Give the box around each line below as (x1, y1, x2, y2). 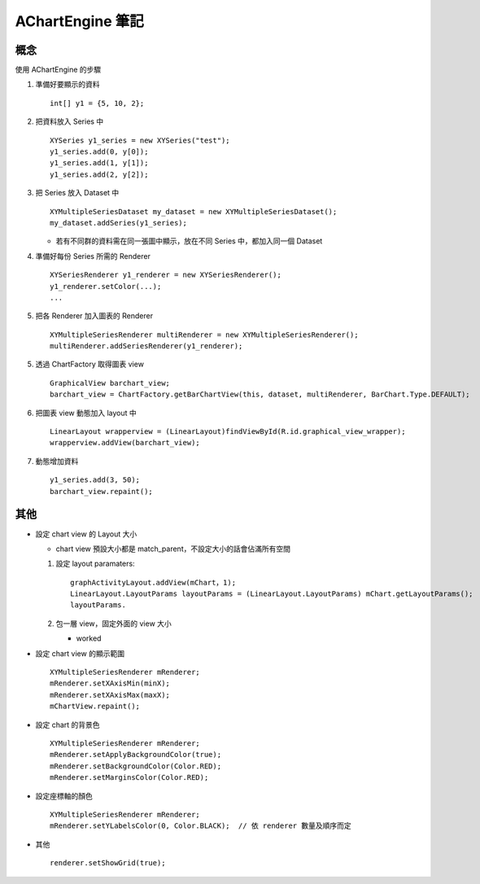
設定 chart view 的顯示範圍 (35, 648, 125, 659)
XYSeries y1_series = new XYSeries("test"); (50, 135, 231, 145)
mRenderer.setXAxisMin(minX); (50, 679, 171, 688)
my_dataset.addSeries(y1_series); (50, 218, 187, 227)
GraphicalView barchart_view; (50, 379, 171, 387)
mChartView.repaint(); (50, 702, 141, 711)
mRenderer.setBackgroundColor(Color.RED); (50, 761, 222, 771)
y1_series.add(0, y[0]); (50, 147, 149, 156)
